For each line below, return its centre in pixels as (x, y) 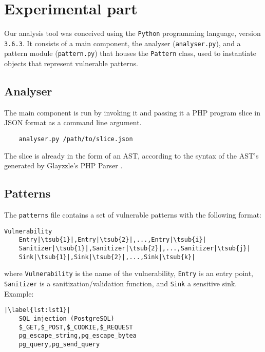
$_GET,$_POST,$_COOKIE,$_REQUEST (76, 327)
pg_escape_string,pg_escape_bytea (78, 336)
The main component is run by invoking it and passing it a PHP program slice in (132, 112)
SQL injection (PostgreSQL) (67, 318)
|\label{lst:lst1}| (37, 310)
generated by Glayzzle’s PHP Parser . (63, 165)
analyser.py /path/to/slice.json (76, 139)
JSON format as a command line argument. (73, 122)
